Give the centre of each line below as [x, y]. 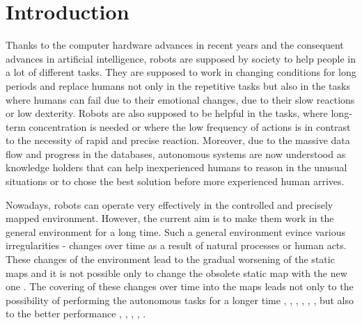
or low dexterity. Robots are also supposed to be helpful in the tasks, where [167, 113]
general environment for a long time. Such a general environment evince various [175, 231]
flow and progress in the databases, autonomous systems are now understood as [176, 153]
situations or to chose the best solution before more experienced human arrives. [175, 181]
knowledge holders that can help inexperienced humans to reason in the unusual [176, 167]
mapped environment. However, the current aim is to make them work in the [170, 218]
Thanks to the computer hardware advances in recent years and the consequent [175, 45]
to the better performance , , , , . [76, 314]
